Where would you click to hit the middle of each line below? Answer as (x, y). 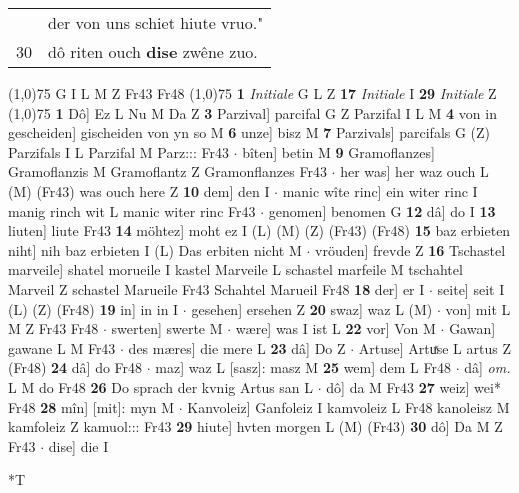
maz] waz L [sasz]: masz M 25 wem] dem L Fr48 (303, 367)
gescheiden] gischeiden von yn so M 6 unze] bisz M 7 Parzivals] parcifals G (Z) (249, 132)
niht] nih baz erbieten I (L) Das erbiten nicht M (155, 249)
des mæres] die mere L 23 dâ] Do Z (237, 347)
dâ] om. (487, 367)
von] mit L (478, 308)
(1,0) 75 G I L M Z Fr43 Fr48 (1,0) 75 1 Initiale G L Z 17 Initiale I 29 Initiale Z (252, 93)
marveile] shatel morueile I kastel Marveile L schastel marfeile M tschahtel (235, 269)
